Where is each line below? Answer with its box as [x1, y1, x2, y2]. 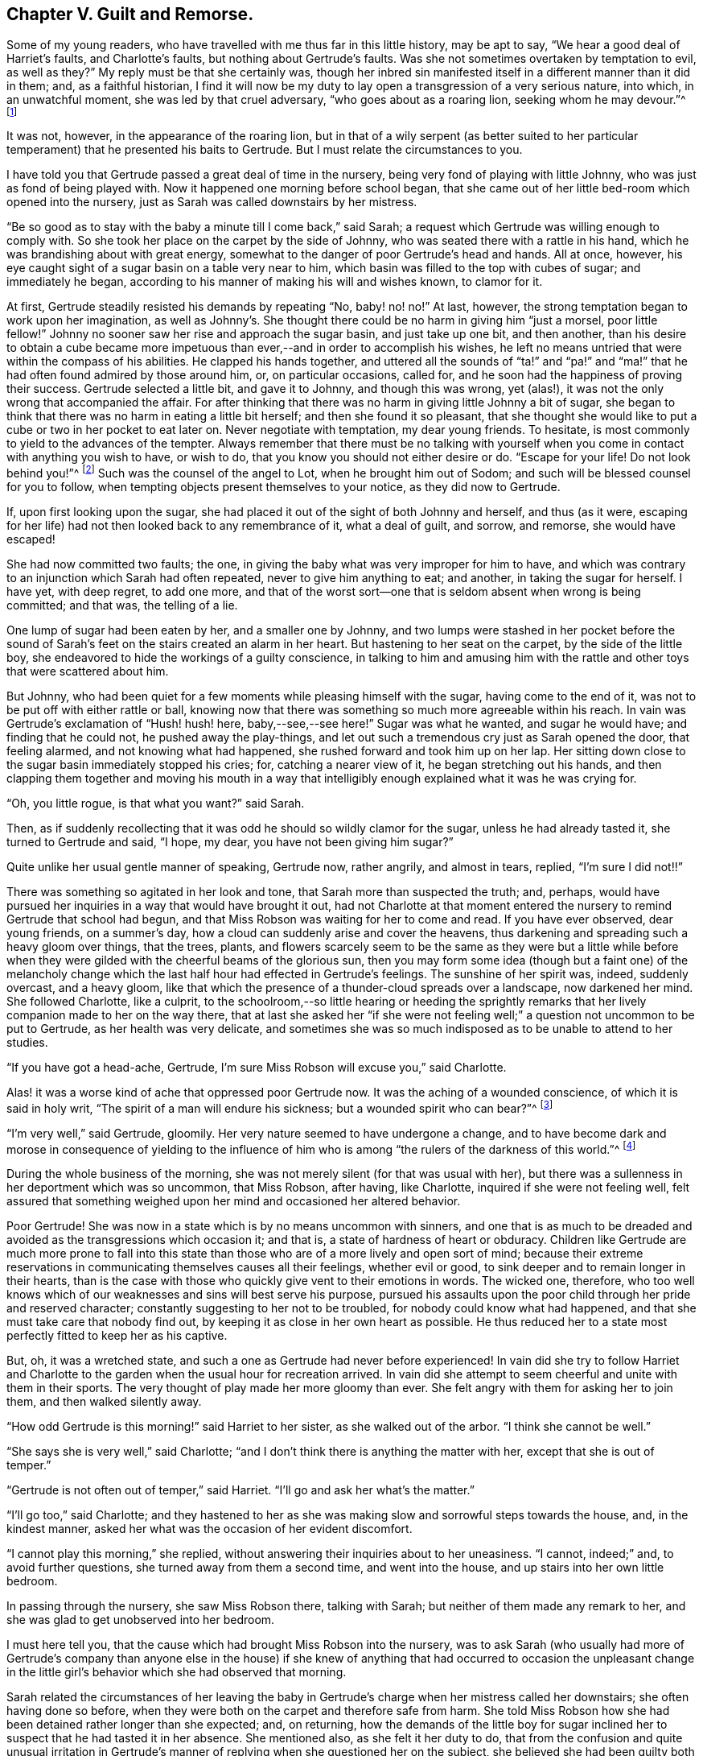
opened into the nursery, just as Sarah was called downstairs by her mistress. [6, 195, 417, 209]
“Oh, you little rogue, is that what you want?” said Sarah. [6, 796, 305, 811]
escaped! [6, 532, 55, 547]
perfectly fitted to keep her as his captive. [6, 1328, 228, 1343]
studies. [6, 1035, 48, 1050]
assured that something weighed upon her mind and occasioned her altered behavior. [6, 1194, 461, 1209]
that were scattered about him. [6, 664, 169, 679]
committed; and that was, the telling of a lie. [6, 598, 238, 613]
